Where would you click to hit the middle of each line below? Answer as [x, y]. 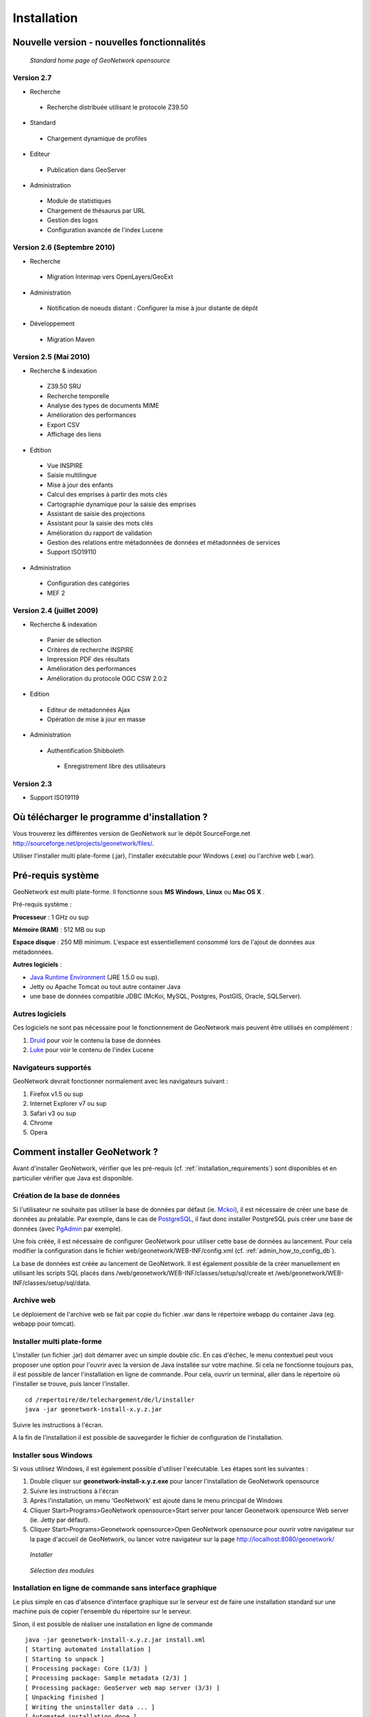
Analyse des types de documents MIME [103, 406]
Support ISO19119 [54, 797]
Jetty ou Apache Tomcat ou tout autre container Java [105, 986]
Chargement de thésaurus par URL [96, 210]
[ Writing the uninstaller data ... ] [90, 1707]
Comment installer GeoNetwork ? [85, 1152]
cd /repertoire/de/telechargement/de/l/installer [110, 1400]
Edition [40, 694]
